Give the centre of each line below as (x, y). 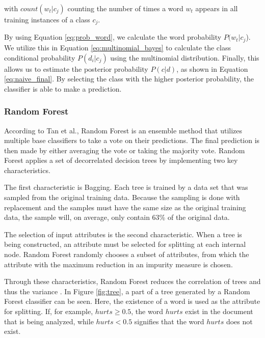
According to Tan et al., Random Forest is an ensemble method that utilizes (123, 130)
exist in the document (219, 311)
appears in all (217, 8)
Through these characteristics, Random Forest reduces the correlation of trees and (132, 281)
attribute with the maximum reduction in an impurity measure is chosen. (118, 264)
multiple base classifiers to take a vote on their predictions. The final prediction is (132, 140)
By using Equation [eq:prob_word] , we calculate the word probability (113, 37)
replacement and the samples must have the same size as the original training (125, 207)
